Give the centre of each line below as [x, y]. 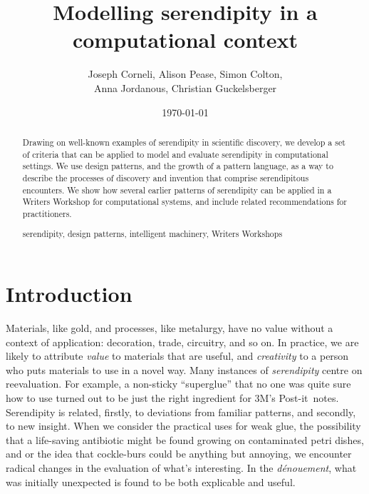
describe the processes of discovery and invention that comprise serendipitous [166, 177]
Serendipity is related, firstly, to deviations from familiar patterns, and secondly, [181, 412]
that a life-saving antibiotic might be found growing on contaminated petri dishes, [185, 439]
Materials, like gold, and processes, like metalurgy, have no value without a [170, 327]
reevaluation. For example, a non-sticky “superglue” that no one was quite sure [178, 384]
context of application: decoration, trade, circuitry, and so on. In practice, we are [182, 342]
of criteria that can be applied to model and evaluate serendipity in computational [175, 154]
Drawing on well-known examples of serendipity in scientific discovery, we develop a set [184, 142]
